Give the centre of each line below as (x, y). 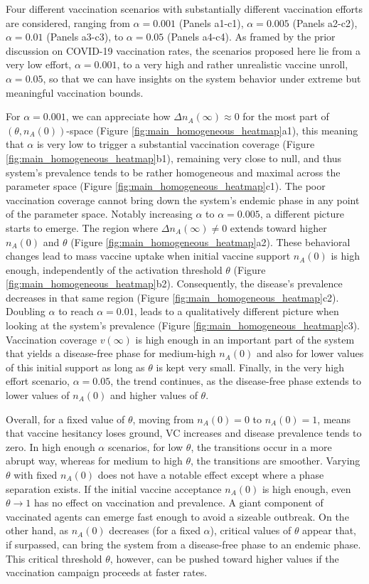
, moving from (163, 419)
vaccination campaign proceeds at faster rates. (107, 572)
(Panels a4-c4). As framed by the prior (251, 37)
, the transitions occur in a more (261, 446)
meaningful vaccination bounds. (75, 92)
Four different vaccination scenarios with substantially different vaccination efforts (184, 9)
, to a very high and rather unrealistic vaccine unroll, (232, 64)
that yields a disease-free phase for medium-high (111, 353)
